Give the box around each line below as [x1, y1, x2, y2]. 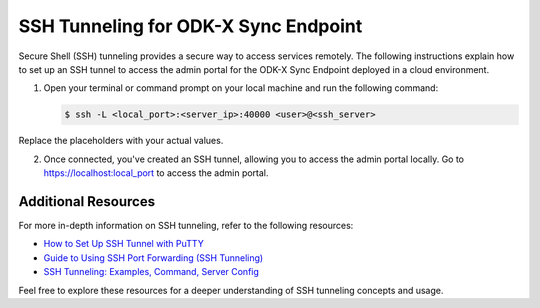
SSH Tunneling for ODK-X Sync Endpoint [18, 15, 363, 37]
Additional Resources [18, 193, 155, 210]
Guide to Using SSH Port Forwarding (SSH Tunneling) [43, 251, 264, 264]
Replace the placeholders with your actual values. [18, 135, 224, 147]
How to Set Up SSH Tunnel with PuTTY [43, 238, 204, 250]
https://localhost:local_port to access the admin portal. [43, 167, 269, 179]
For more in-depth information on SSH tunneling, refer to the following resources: [18, 219, 354, 231]
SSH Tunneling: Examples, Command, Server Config [43, 266, 260, 278]
